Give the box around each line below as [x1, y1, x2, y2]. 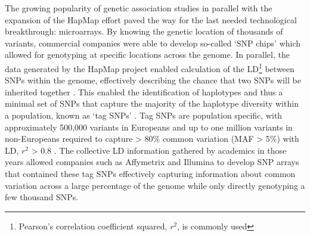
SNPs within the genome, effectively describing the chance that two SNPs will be [5, 74, 301, 86]
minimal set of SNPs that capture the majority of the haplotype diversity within [5, 97, 299, 110]
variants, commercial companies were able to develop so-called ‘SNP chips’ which [5, 36, 301, 49]
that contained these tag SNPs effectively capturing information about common [5, 167, 296, 179]
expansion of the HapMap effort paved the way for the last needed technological [5, 13, 297, 26]
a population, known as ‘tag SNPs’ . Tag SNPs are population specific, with [5, 109, 283, 121]
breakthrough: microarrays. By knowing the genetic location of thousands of [5, 25, 283, 38]
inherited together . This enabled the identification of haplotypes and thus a [5, 85, 283, 98]
